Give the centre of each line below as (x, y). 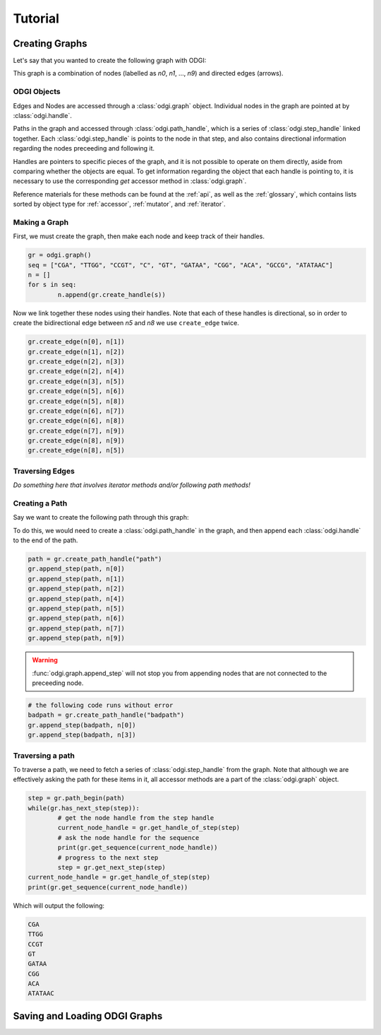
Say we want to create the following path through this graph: (101, 517)
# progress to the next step (108, 858)
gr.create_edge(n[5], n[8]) (76, 401)
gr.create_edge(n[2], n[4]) (76, 372)
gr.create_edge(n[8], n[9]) (76, 441)
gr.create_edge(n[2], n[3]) (76, 361)
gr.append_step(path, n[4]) (76, 598)
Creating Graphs (50, 43)
